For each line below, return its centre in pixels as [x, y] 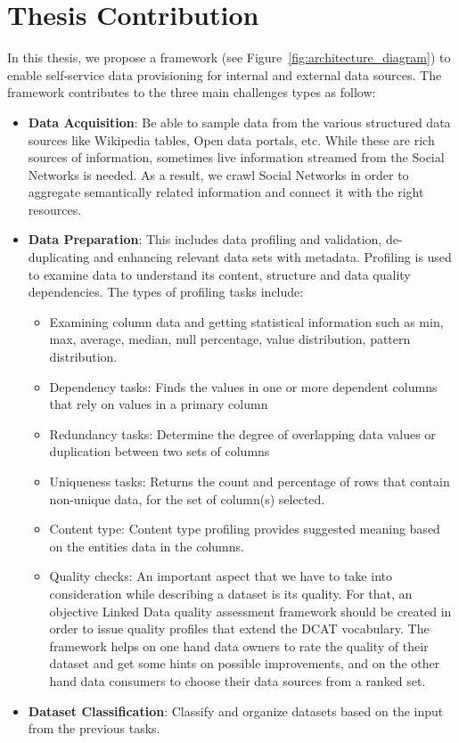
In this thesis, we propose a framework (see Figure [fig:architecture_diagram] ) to [229, 57]
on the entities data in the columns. [147, 546]
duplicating [59, 257]
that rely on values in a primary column [159, 404]
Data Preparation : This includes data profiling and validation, [205, 239]
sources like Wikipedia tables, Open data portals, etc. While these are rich [231, 139]
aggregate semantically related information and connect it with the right [226, 192]
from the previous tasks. [94, 728]
